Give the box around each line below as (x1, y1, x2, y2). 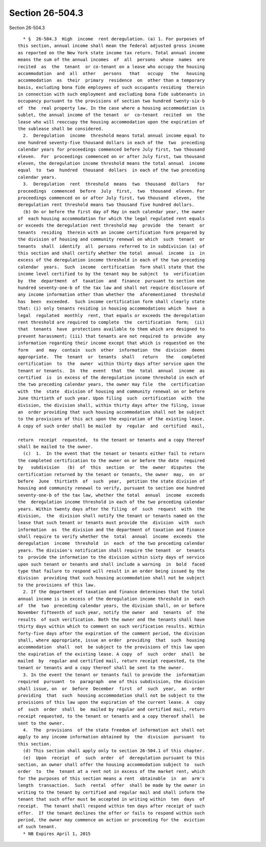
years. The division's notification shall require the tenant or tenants (18, 547, 205, 553)
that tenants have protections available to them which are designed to (18, 326, 205, 332)
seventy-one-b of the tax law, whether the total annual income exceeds (18, 492, 205, 498)
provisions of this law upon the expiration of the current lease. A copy (18, 699, 205, 705)
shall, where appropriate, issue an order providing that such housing (18, 637, 205, 643)
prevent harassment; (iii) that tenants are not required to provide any (18, 333, 205, 339)
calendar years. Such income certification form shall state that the (18, 264, 205, 270)
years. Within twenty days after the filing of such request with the (18, 506, 205, 512)
